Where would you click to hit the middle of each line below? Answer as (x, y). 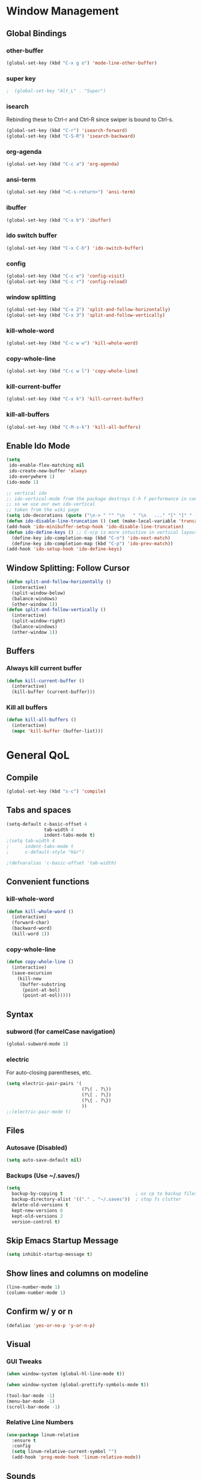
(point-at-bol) (41, 990)
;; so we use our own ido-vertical (51, 504)
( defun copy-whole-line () (40, 962)
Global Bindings (37, 33)
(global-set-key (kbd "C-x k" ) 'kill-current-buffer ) (75, 399)
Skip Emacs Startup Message (63, 1240)
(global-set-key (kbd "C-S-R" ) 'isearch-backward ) (71, 136)
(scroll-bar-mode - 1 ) (33, 1407)
